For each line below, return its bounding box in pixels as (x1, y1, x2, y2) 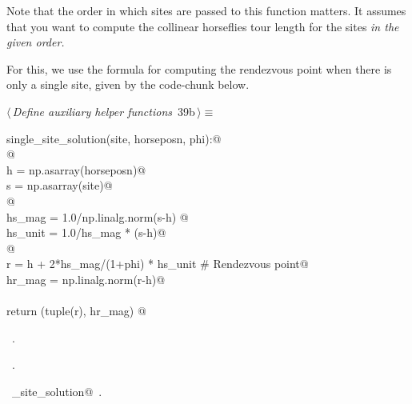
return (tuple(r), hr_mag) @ (6, 302, 146, 319)
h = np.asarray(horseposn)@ (6, 161, 146, 178)
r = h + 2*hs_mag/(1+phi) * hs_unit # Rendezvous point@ (6, 255, 309, 272)
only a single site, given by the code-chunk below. (6, 76, 250, 93)
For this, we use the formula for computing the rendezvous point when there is (6, 60, 392, 77)
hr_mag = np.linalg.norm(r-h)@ (6, 270, 166, 287)
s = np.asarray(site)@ (6, 177, 113, 194)
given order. (6, 34, 65, 50)
